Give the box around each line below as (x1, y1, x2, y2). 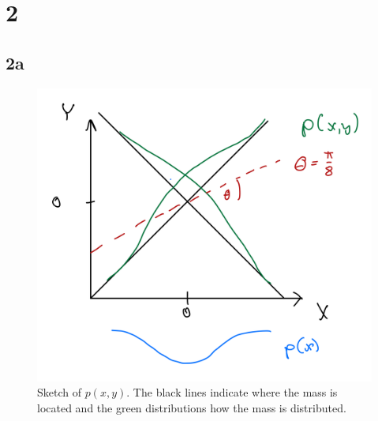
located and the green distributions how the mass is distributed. (37, 399, 346, 415)
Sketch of (37, 384, 81, 400)
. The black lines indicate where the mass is (126, 384, 338, 400)
